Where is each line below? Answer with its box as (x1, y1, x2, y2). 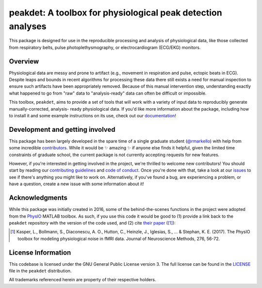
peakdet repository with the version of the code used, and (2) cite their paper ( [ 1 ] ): (9, 220, 176, 225)
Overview (9, 57, 39, 65)
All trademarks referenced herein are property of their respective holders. (9, 277, 156, 283)
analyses (9, 21, 47, 32)
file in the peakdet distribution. (9, 268, 72, 273)
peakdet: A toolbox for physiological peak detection (9, 7, 223, 18)
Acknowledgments (9, 194, 68, 202)
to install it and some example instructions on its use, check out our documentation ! (9, 112, 177, 118)
